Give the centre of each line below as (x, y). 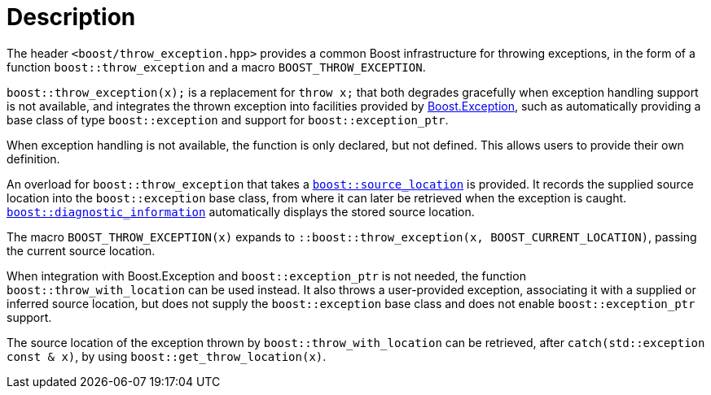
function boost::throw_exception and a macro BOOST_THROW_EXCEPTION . (216, 67)
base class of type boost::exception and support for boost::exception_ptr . (228, 119)
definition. (33, 158)
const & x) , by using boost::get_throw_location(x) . (167, 356)
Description (71, 17)
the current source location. (81, 250)
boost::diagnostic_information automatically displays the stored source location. (241, 211)
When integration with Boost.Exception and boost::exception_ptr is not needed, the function (266, 276)
